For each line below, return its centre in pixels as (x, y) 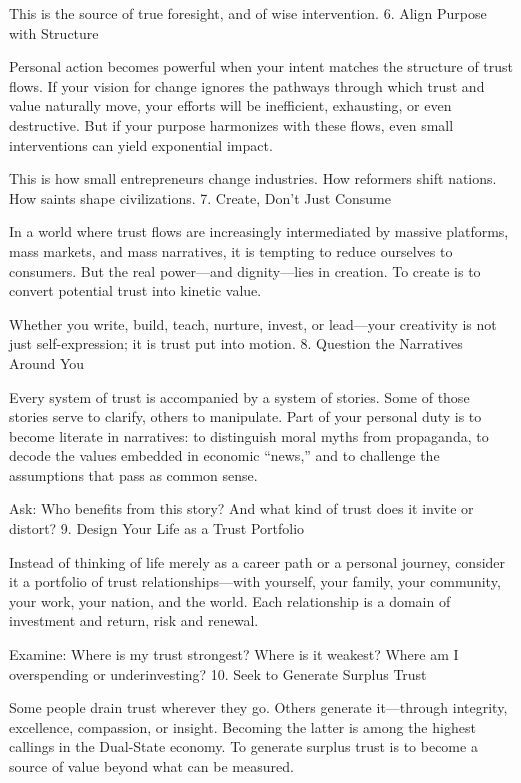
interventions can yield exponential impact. (141, 144)
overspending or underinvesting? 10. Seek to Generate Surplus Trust (218, 673)
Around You (47, 362)
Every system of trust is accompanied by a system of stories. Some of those (239, 396)
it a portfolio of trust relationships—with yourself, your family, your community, (255, 581)
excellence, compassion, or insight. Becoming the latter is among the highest (242, 726)
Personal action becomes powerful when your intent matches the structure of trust (261, 66)
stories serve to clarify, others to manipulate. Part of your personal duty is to (245, 416)
